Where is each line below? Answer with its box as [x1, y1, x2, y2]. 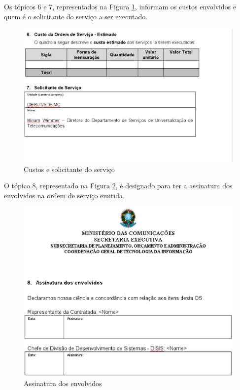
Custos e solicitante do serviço [24, 164, 115, 174]
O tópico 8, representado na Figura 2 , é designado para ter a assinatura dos [4, 180, 233, 191]
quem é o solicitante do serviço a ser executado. [4, 11, 148, 21]
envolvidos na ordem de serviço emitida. [4, 190, 125, 200]
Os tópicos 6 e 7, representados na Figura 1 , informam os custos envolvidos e [4, 1, 237, 11]
